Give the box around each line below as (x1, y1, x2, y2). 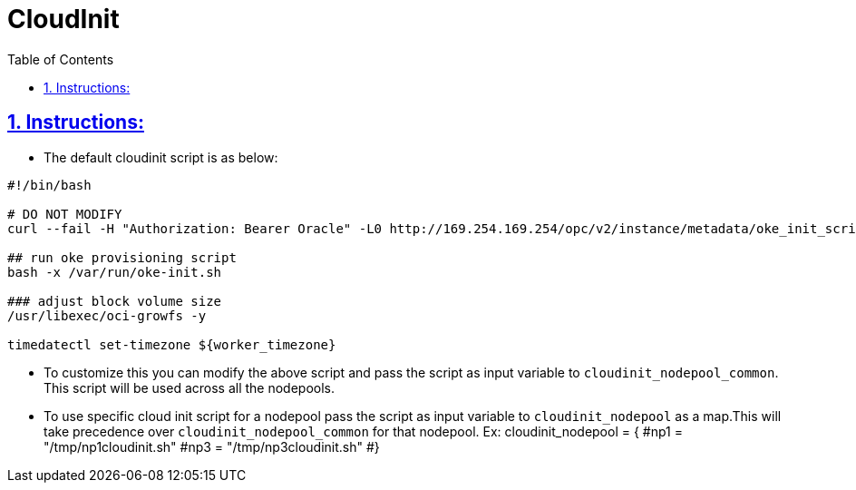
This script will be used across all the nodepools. (44, 379, 336, 396)
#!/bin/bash (7, 177, 92, 192)
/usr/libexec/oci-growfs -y (7, 308, 207, 323)
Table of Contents (7, 51, 114, 67)
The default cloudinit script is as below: (44, 149, 278, 165)
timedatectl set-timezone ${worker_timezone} (7, 337, 336, 352)
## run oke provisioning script (7, 250, 237, 265)
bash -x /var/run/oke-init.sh (7, 264, 222, 279)
